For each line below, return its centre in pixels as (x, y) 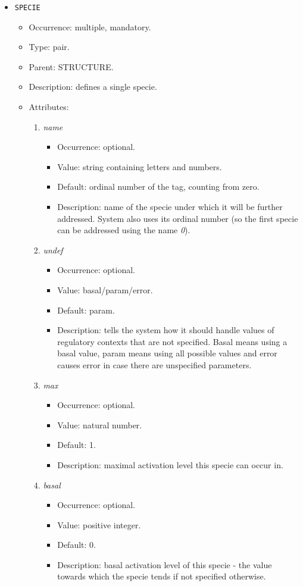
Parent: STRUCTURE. (71, 66)
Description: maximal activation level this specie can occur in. (170, 464)
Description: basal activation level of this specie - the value (165, 564)
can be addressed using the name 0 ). (124, 230)
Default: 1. (76, 445)
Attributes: (49, 107)
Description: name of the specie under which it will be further (170, 206)
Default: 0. (76, 545)
